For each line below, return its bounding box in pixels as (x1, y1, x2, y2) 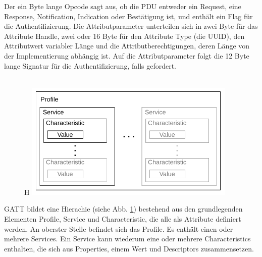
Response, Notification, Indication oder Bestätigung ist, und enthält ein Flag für (4, 11, 253, 21)
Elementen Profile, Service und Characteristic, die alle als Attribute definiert (4, 213, 241, 224)
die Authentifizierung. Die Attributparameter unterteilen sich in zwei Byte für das (4, 21, 258, 31)
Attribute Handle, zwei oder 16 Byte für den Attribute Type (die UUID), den (4, 30, 245, 41)
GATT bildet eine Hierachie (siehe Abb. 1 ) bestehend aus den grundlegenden (4, 203, 243, 214)
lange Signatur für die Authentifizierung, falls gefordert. (4, 60, 177, 71)
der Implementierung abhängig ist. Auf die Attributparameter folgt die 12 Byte (4, 50, 249, 61)
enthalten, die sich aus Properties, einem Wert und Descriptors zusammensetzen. (4, 243, 254, 253)
